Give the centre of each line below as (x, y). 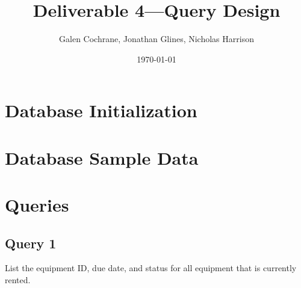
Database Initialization (101, 110)
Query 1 (31, 243)
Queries (37, 205)
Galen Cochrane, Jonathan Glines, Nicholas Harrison (157, 39)
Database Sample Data (102, 157)
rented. (18, 280)
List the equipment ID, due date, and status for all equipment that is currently (151, 268)
